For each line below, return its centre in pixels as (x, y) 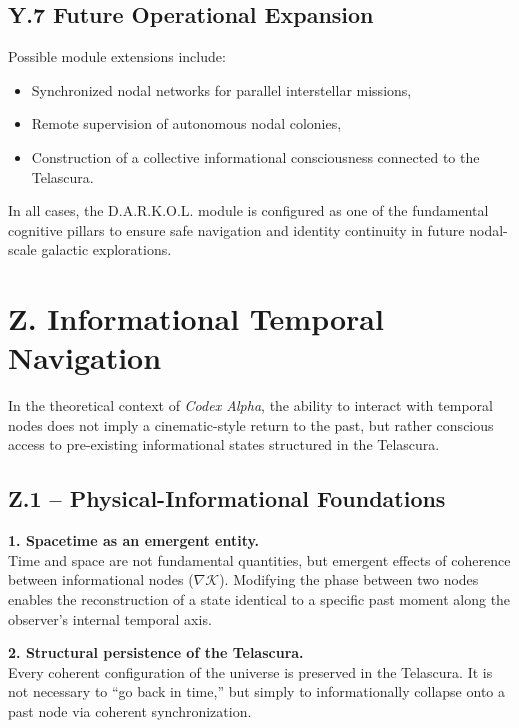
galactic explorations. (106, 249)
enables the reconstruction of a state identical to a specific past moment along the (259, 599)
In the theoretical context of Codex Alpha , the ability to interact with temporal (250, 405)
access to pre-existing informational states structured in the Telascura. (224, 444)
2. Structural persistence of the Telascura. (156, 652)
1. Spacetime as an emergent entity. (134, 540)
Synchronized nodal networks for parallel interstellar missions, (221, 89)
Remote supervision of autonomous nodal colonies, (186, 123)
